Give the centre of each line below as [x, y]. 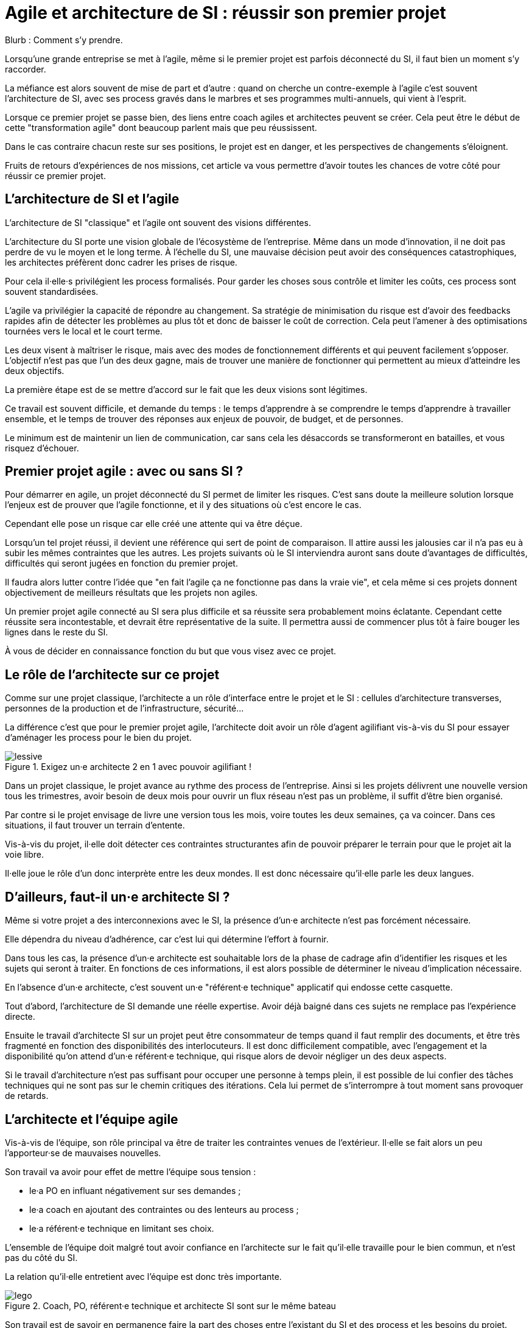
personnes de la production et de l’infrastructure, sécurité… [124, 708]
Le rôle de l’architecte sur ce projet [112, 674]
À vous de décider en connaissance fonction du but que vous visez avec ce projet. [171, 651]
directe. [20, 1017]
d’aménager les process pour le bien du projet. [98, 738]
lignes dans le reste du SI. [57, 632]
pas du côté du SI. [41, 1257]
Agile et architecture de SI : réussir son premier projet [226, 13]
